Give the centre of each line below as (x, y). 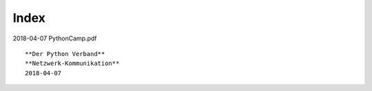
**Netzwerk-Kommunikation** (72, 64)
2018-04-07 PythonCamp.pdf (55, 38)
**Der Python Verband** (65, 54)
